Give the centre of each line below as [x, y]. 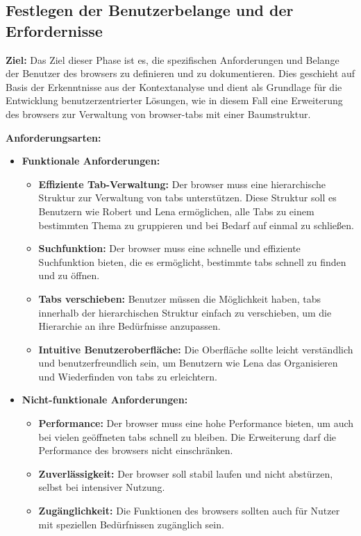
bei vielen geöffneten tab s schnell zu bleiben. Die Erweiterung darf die [187, 436]
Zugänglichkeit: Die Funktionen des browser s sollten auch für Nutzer [189, 511]
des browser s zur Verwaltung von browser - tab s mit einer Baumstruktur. [158, 114]
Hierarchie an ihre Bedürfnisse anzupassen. [129, 326]
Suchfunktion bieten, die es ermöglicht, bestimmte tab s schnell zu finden [192, 261]
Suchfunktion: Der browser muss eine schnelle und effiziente [169, 248]
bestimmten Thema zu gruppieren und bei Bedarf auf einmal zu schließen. [196, 225]
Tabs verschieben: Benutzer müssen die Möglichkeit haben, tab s [180, 298]
